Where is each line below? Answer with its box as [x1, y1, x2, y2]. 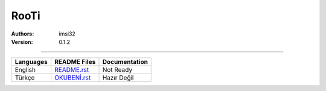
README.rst [54, 66, 89, 74]
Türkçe [14, 74, 35, 82]
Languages [14, 58, 48, 66]
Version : [11, 38, 33, 45]
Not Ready [102, 66, 133, 74]
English [14, 66, 36, 74]
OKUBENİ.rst [54, 74, 91, 82]
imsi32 [59, 30, 75, 37]
